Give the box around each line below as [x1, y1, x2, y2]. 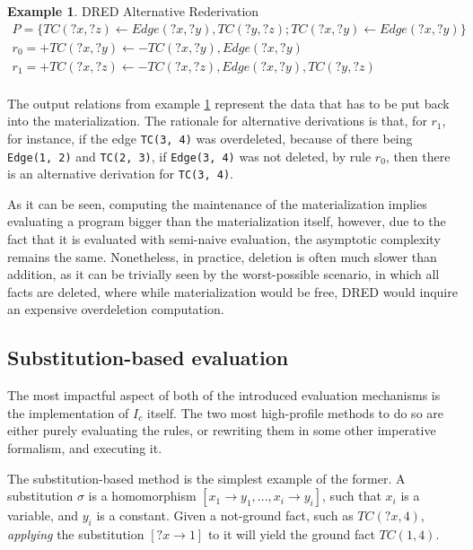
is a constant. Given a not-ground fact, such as [96, 506, 354, 525]
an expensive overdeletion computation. [7, 300, 224, 319]
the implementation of [7, 403, 129, 422]
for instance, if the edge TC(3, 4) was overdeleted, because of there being [7, 128, 413, 147]
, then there [385, 146, 451, 165]
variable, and [7, 506, 79, 525]
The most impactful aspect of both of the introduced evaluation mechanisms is [7, 386, 441, 405]
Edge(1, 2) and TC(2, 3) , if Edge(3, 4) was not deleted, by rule [7, 146, 372, 165]
